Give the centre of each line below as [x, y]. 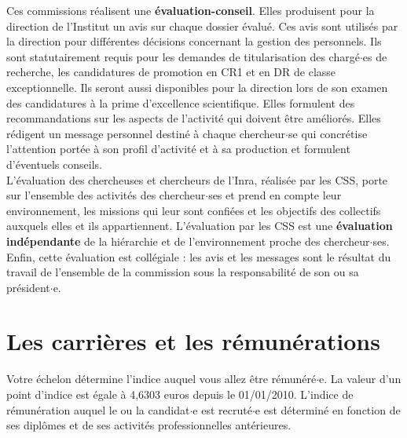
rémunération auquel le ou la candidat [98, 409]
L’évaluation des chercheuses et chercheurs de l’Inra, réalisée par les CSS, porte [197, 179]
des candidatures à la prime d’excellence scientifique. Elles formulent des [181, 102]
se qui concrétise [328, 133]
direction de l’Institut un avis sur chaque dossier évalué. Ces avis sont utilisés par [202, 26]
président [28, 287]
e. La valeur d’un [360, 379]
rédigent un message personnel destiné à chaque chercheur [146, 133]
